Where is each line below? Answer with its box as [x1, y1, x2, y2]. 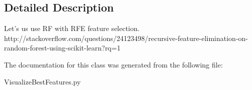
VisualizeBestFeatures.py [4, 76, 81, 86]
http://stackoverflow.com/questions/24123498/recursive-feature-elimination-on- [4, 32, 248, 43]
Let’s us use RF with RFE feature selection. [4, 23, 140, 33]
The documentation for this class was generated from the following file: [4, 59, 223, 69]
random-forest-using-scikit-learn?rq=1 [4, 42, 121, 53]
